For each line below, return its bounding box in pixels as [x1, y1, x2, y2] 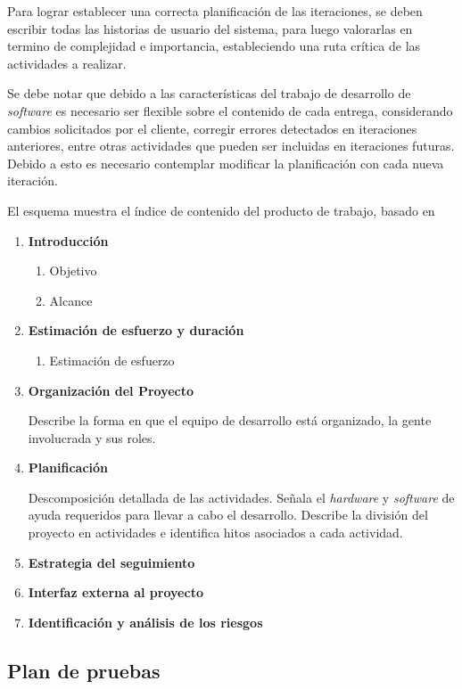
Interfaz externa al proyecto [28, 583, 203, 602]
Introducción [28, 231, 109, 250]
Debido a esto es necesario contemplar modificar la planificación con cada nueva [7, 153, 444, 172]
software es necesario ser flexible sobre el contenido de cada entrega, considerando [7, 101, 453, 119]
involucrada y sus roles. [28, 428, 156, 447]
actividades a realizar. [7, 53, 127, 72]
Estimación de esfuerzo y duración [28, 321, 244, 340]
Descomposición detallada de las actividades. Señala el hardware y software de [28, 488, 455, 506]
